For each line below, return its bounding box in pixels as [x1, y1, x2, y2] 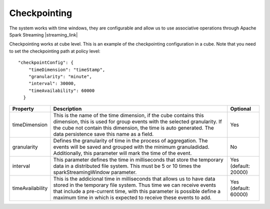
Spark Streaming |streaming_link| [9, 31, 78, 37]
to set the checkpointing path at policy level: [9, 48, 100, 54]
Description [53, 105, 82, 112]
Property [12, 105, 34, 112]
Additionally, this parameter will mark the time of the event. [53, 150, 192, 157]
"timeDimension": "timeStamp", [28, 66, 105, 72]
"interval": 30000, [28, 80, 76, 86]
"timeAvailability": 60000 [28, 87, 95, 93]
